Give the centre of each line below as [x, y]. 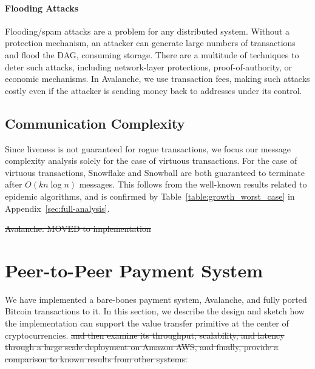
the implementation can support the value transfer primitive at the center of [147, 323]
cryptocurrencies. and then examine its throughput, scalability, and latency [145, 335]
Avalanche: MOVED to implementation [78, 229]
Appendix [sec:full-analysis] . [57, 208]
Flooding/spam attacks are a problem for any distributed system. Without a [147, 31]
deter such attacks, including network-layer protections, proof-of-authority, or [149, 66]
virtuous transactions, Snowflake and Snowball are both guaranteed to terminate [155, 172]
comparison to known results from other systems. [96, 358]
